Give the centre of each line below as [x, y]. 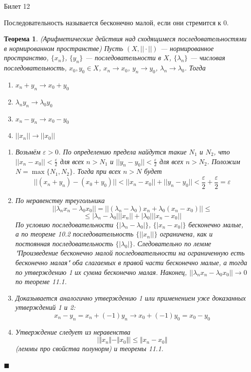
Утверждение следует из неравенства [73, 331]
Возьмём [28, 151]
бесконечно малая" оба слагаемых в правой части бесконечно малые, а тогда [131, 262]
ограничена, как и [186, 234]
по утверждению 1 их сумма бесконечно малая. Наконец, [101, 272]
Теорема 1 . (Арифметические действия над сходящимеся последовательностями [125, 39]
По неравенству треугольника [60, 200]
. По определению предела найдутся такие [123, 151]
